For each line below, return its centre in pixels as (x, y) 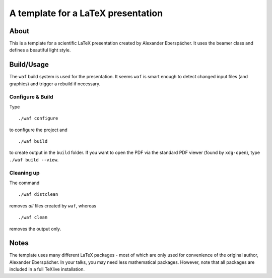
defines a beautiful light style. (40, 50)
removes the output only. (35, 229)
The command (24, 183)
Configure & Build (31, 97)
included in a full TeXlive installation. (47, 269)
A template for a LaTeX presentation (86, 13)
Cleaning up (24, 173)
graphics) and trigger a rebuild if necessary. (55, 84)
